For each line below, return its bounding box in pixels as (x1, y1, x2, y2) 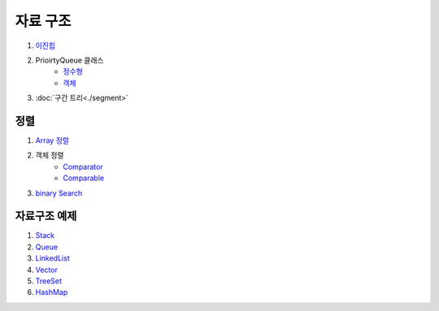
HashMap (35, 287, 68, 297)
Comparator (63, 162, 103, 171)
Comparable (63, 173, 105, 183)
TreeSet (35, 276, 63, 286)
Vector (35, 265, 59, 274)
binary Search (35, 188, 83, 198)
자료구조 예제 (15, 209, 77, 223)
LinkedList (35, 253, 70, 263)
